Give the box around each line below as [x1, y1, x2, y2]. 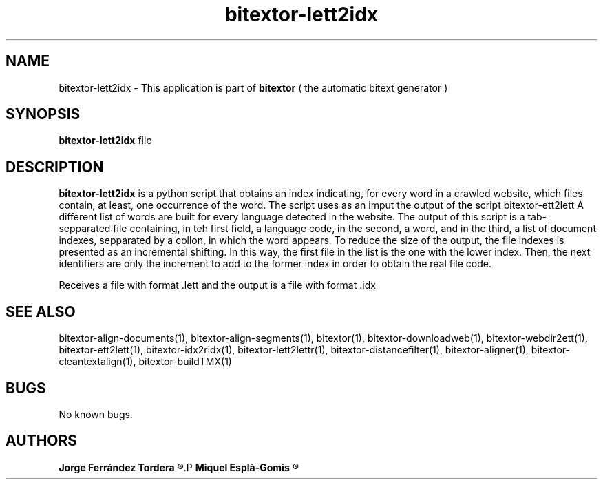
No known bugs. [59, 408, 133, 420]
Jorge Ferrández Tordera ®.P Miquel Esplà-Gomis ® [59, 461, 299, 473]
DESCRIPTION [6, 158, 104, 176]
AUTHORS [6, 432, 78, 450]
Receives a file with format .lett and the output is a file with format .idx [59, 279, 376, 291]
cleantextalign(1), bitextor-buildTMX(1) [59, 355, 232, 368]
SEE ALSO [6, 302, 76, 320]
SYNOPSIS [6, 105, 81, 123]
